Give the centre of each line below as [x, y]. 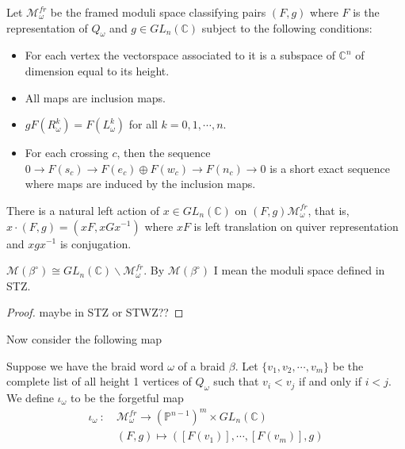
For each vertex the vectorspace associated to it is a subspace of [180, 55]
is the [366, 12]
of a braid [202, 365]
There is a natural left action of [83, 210]
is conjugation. [96, 243]
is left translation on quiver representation [296, 226]
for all [143, 124]
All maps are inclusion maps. [96, 97]
